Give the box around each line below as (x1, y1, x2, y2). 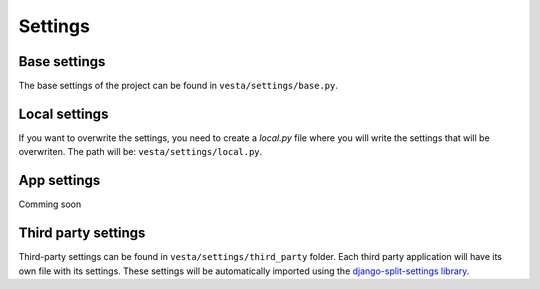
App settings (18, 172, 101, 189)
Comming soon (18, 198, 82, 210)
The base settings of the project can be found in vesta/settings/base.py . (18, 80, 339, 92)
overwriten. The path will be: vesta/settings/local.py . (18, 146, 263, 158)
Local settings (18, 105, 109, 122)
